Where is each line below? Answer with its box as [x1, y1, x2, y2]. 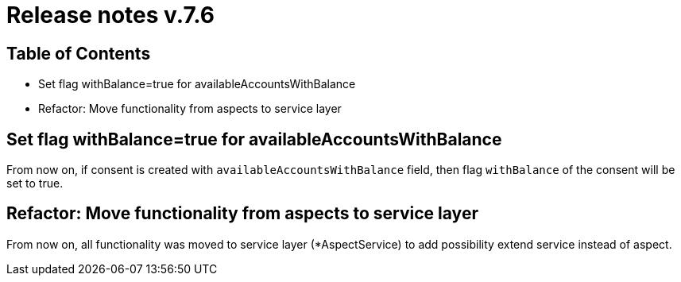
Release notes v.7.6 [6, 2, 215, 29]
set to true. [6, 176, 64, 191]
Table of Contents [6, 43, 151, 64]
